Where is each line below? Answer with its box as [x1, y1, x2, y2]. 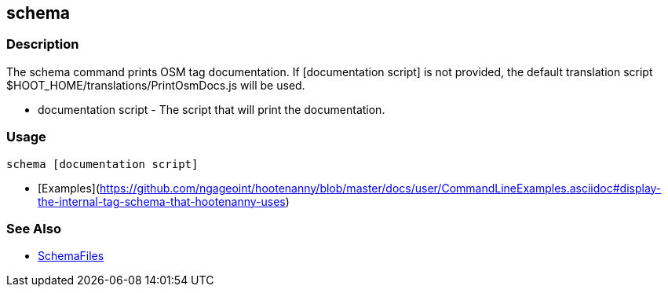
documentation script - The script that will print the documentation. [38, 102, 385, 116]
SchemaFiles [38, 249, 104, 263]
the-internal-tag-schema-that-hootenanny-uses [38, 194, 286, 208]
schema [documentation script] [6, 157, 199, 170]
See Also [6, 220, 61, 236]
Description [6, 36, 79, 53]
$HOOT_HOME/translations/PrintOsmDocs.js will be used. [6, 78, 305, 92]
